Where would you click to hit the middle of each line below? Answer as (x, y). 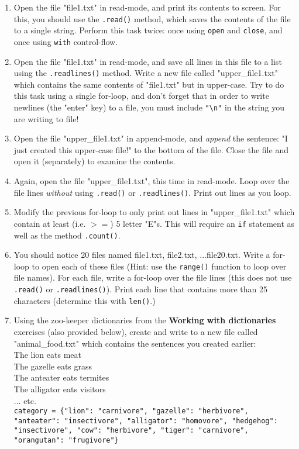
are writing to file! (46, 118)
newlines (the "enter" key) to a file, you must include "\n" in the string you (149, 107)
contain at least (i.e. (50, 223)
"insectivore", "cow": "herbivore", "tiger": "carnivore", (131, 431)
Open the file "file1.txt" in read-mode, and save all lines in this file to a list (148, 61)
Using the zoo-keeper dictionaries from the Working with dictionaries (145, 320)
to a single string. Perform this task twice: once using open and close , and (148, 30)
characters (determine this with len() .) (85, 300)
